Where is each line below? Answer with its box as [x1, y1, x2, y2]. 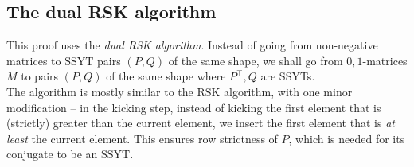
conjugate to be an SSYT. [6, 146, 134, 162]
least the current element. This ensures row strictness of [6, 130, 278, 146]
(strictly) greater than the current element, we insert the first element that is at [6, 115, 395, 131]
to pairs [21, 68, 59, 84]
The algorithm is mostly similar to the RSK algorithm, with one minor [6, 83, 353, 99]
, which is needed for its [288, 130, 405, 146]
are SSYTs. [260, 68, 315, 84]
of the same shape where [106, 68, 226, 84]
